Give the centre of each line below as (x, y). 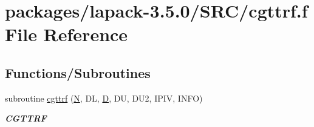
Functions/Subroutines (78, 72)
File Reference (67, 34)
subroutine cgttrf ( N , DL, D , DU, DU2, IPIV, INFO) (104, 98)
